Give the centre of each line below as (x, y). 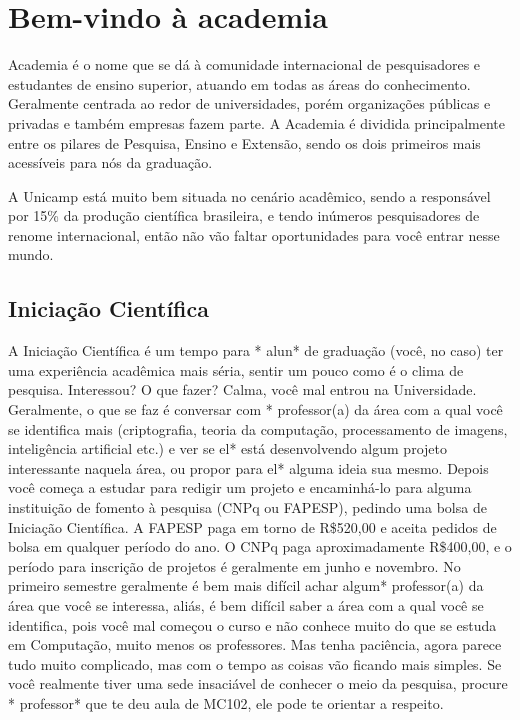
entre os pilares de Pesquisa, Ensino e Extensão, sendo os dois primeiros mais (244, 142)
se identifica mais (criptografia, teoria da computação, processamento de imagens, (258, 428)
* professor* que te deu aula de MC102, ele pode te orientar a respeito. (226, 702)
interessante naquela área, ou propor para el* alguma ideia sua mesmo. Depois (248, 467)
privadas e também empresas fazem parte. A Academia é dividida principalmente (256, 122)
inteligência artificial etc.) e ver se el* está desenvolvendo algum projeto (227, 448)
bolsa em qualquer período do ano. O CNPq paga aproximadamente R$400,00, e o (260, 546)
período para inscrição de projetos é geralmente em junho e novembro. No (234, 565)
